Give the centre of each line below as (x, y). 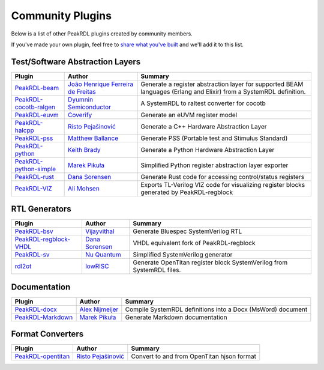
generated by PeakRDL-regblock (187, 192)
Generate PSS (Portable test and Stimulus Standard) (214, 138)
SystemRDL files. (157, 270)
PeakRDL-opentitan (42, 356)
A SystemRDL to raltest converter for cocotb (203, 103)
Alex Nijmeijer (99, 309)
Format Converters (47, 334)
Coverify (80, 115)
